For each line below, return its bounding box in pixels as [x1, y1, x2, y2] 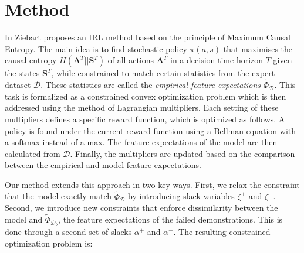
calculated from [5, 147, 60, 159]
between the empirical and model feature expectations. [5, 159, 201, 171]
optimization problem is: [5, 237, 93, 249]
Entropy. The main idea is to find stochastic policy [5, 42, 187, 54]
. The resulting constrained [173, 225, 271, 237]
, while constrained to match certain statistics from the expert [51, 67, 275, 79]
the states [5, 67, 40, 79]
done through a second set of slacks [5, 225, 132, 237]
